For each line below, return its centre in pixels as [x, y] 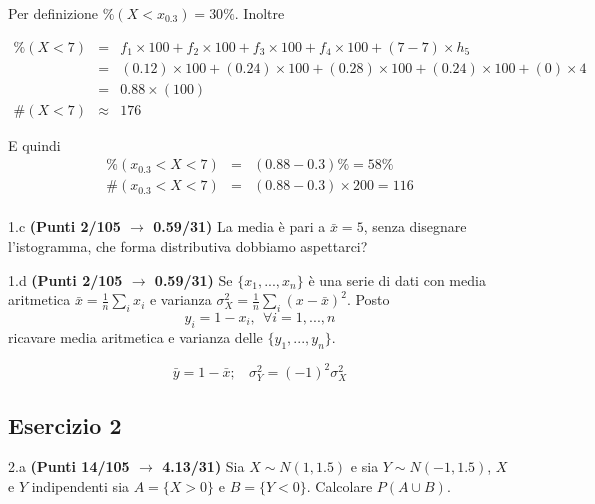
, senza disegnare [415, 226]
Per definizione [53, 13]
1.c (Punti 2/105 [64, 226]
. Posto [368, 299]
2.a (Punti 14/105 [69, 466]
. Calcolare [339, 486]
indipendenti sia [80, 486]
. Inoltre [259, 13]
